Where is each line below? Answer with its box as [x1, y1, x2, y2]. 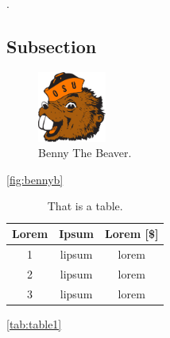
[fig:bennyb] [6, 171, 64, 187]
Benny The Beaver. [38, 144, 132, 161]
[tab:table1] [6, 315, 62, 332]
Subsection [6, 33, 97, 58]
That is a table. [47, 198, 123, 214]
